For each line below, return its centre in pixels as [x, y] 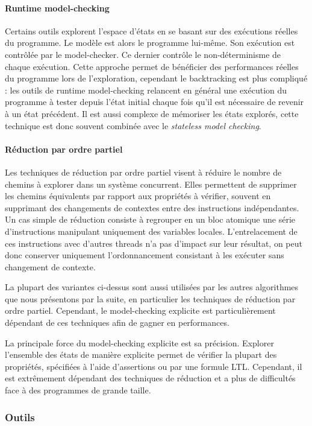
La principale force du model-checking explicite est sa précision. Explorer [139, 342]
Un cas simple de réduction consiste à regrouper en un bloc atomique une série [150, 219]
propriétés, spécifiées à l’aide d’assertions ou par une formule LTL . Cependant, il [154, 366]
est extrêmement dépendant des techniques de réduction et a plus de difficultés [150, 378]
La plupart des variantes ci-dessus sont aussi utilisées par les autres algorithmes [152, 287]
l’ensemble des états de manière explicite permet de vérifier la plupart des [141, 354]
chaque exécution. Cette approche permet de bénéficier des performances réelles [152, 66]
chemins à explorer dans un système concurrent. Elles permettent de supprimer [151, 184]
